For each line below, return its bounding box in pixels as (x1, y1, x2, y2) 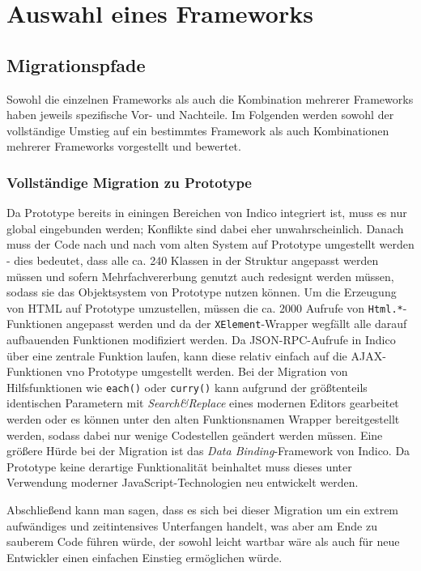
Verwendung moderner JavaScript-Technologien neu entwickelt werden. (6, 474, 359, 491)
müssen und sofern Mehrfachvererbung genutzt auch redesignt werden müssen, (6, 267, 394, 284)
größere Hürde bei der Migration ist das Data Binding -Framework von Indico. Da (6, 442, 410, 459)
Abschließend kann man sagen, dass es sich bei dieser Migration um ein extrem (6, 501, 399, 518)
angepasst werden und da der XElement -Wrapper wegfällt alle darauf (66, 315, 407, 332)
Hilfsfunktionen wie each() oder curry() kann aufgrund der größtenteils (6, 378, 368, 395)
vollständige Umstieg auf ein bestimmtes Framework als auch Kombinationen (6, 121, 389, 138)
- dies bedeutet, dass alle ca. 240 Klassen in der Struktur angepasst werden (6, 251, 379, 268)
